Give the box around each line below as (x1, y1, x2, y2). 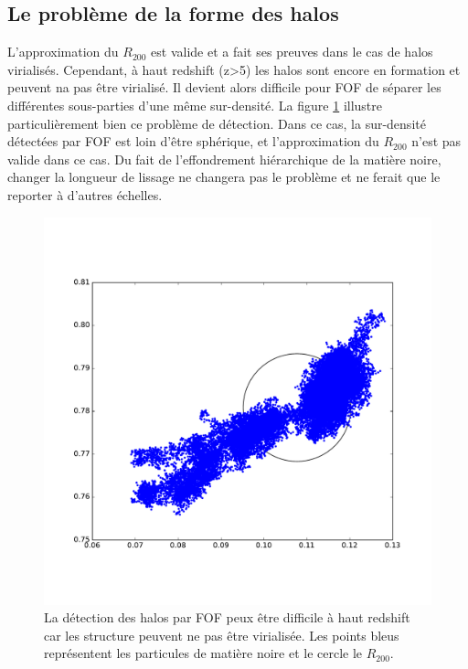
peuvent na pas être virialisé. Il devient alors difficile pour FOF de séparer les (7, 78, 441, 97)
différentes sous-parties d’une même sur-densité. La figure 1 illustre (7, 95, 383, 114)
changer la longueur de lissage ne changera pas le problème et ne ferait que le (7, 167, 441, 186)
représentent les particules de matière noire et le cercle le (44, 643, 363, 663)
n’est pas (411, 132, 462, 151)
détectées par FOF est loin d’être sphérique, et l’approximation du (7, 132, 379, 151)
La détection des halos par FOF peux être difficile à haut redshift (44, 608, 410, 627)
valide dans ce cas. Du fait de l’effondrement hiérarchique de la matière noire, (7, 149, 441, 168)
